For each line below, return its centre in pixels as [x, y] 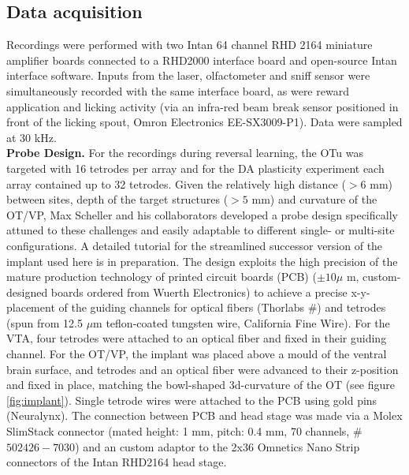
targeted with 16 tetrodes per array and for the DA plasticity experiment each [195, 168]
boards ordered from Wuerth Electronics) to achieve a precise [199, 292]
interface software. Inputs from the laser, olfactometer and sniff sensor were [188, 75]
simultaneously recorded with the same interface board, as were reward [178, 90]
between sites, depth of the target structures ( [117, 199]
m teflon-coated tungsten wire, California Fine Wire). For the [242, 322]
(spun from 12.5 [45, 322]
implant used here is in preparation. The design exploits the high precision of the [202, 261]
